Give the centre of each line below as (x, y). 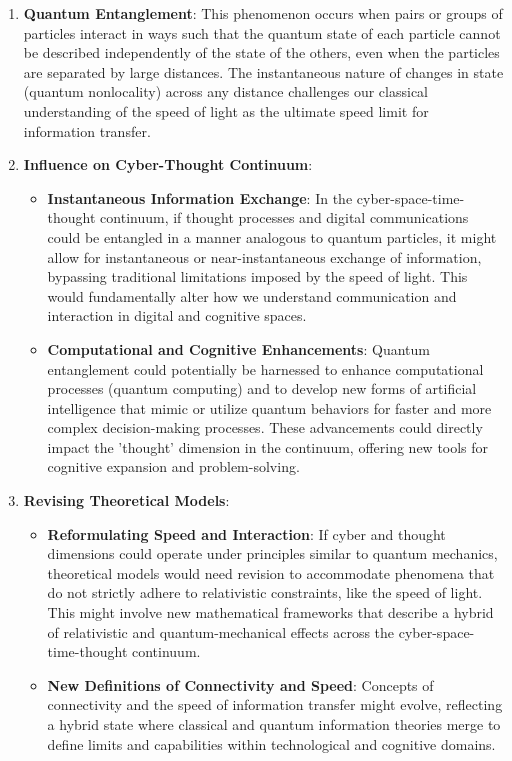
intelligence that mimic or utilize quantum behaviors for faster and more (269, 407)
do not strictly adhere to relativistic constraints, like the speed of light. (265, 592)
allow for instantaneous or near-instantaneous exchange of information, (264, 256)
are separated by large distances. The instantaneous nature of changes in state (263, 71)
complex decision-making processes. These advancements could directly (265, 427)
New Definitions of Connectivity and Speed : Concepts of (240, 684)
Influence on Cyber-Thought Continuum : (168, 164)
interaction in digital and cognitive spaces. (177, 315)
